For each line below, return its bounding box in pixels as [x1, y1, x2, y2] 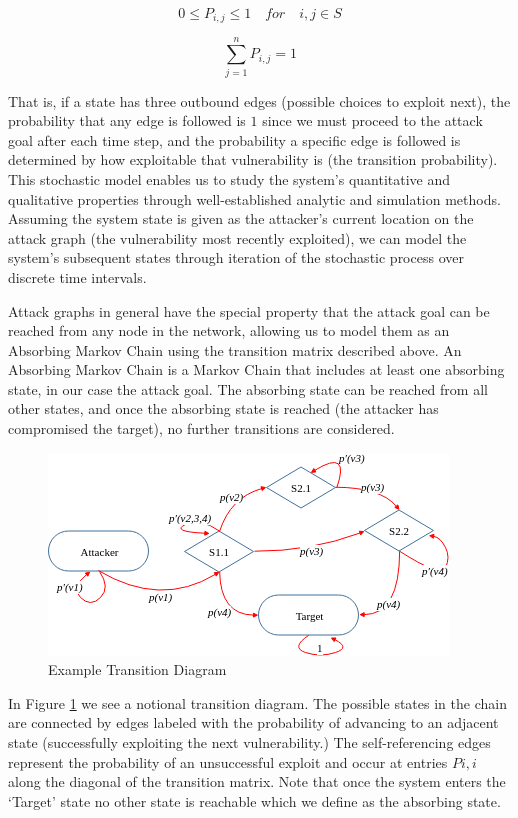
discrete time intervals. [8, 266, 147, 287]
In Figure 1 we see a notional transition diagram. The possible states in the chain [8, 692, 507, 713]
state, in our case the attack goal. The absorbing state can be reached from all [8, 378, 488, 399]
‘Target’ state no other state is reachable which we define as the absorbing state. [8, 790, 501, 811]
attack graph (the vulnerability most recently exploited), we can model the [8, 227, 467, 248]
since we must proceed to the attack [262, 110, 483, 131]
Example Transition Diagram [48, 659, 227, 680]
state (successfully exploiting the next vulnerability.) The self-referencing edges [8, 732, 491, 753]
